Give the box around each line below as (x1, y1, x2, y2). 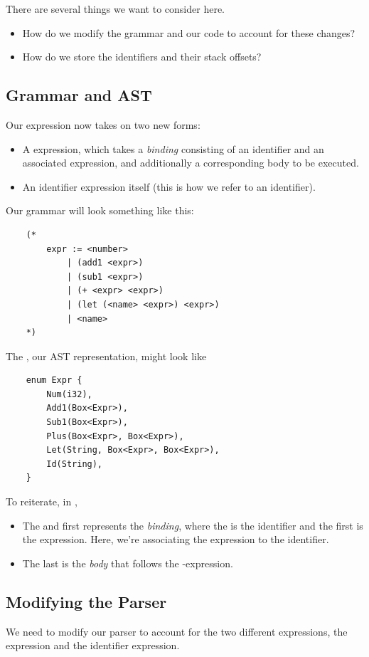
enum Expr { (26, 375, 82, 386)
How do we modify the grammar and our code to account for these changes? (22, 25, 355, 40)
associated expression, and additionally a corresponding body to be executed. (22, 155, 359, 170)
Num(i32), (46, 389, 92, 399)
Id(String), (46, 458, 103, 469)
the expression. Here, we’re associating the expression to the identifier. (22, 532, 329, 547)
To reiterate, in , (6, 494, 77, 509)
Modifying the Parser (6, 590, 167, 612)
